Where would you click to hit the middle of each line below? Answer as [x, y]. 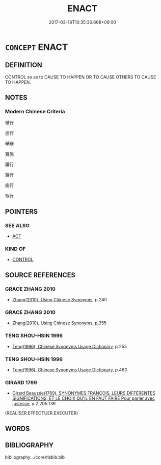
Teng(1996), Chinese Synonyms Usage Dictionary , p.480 [70, 370]
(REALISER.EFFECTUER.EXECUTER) [42, 413]
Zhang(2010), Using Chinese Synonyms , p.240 [59, 300]
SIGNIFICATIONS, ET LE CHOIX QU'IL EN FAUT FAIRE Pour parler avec [83, 398]
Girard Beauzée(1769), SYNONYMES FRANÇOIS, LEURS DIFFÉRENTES [84, 393]
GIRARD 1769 [21, 382]
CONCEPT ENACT [37, 47]
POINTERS [22, 211]
